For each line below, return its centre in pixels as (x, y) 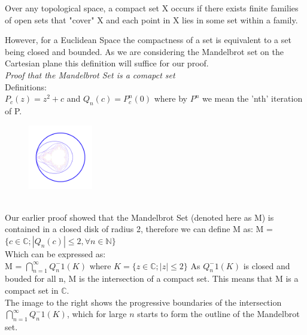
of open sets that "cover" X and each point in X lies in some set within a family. (151, 19)
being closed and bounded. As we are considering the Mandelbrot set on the (144, 51)
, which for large (97, 314)
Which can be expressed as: (55, 253)
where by (171, 98)
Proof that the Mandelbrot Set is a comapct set (90, 74)
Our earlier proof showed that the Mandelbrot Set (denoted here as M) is (139, 217)
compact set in (32, 290)
